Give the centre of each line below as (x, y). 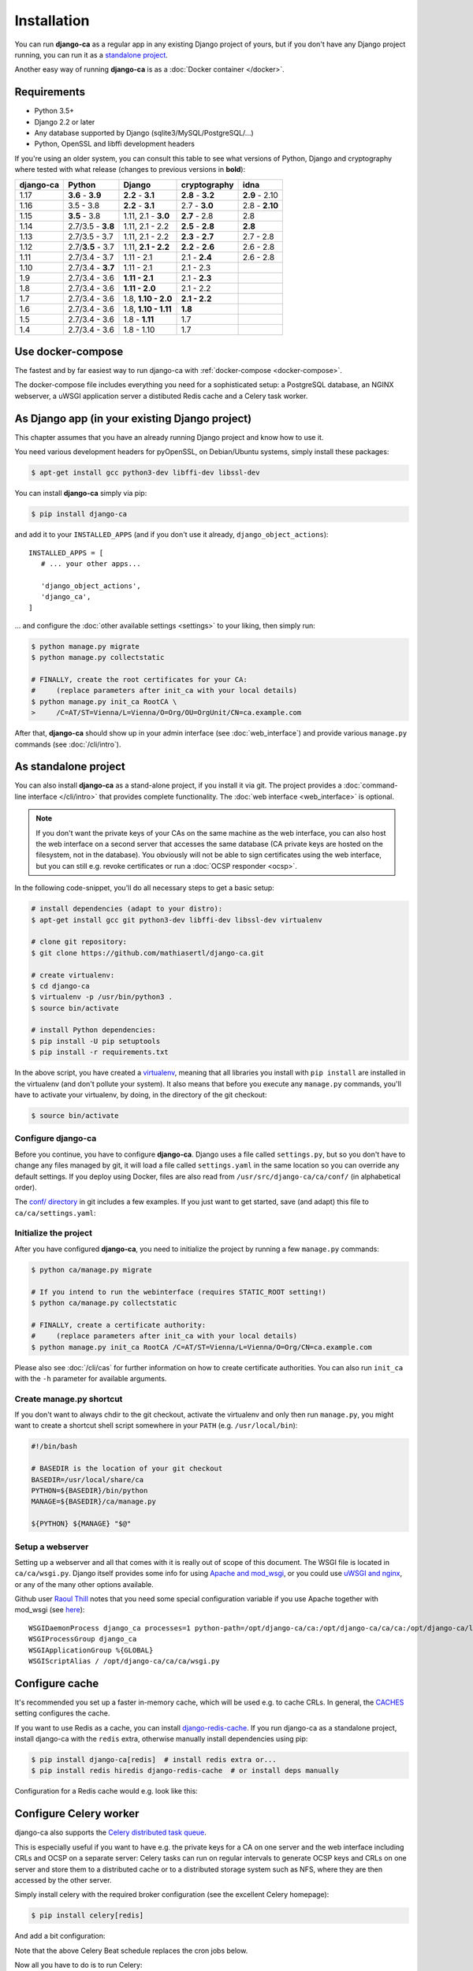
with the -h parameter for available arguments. (91, 1378)
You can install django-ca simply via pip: (81, 494)
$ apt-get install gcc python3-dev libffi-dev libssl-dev (145, 473)
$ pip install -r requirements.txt (100, 1052)
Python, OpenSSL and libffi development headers (114, 144)
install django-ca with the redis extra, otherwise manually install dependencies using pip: (161, 1739)
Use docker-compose (69, 352)
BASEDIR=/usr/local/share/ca (88, 1479)
